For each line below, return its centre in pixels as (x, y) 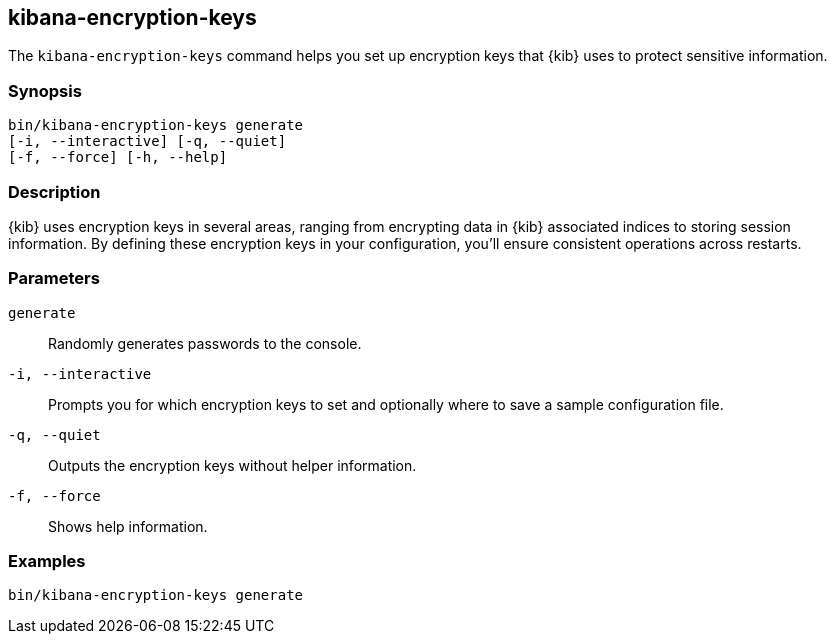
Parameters (54, 278)
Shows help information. (128, 526)
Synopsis (45, 90)
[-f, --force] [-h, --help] (118, 157)
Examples (47, 561)
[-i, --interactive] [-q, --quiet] (147, 141)
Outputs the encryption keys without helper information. (232, 465)
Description (54, 191)
